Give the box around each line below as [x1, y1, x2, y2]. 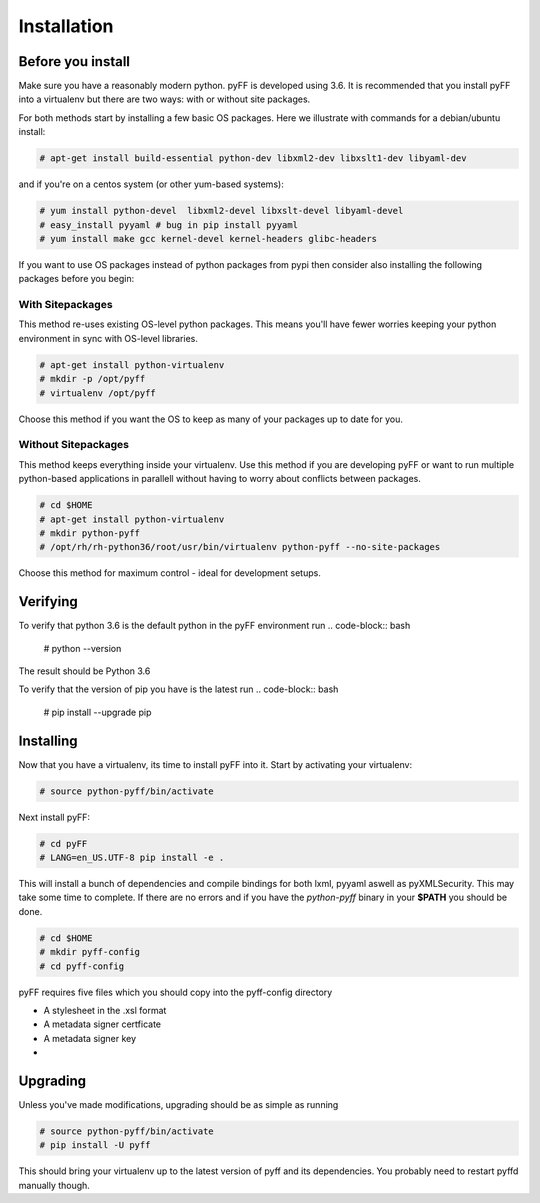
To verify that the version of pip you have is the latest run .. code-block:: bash [18, 683, 339, 695]
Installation [18, 15, 114, 37]
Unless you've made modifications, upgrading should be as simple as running [18, 1099, 339, 1110]
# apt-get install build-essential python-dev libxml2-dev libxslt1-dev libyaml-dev [39, 153, 467, 164]
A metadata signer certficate [43, 1018, 162, 1030]
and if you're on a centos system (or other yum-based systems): [18, 178, 284, 190]
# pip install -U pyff [39, 1140, 151, 1151]
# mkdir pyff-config [39, 946, 140, 958]
